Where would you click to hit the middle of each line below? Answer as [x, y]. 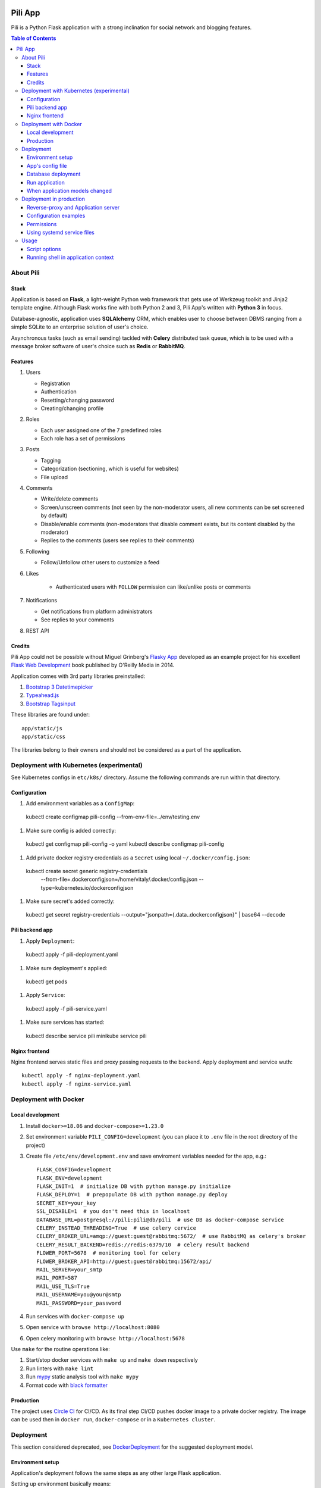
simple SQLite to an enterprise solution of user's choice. [80, 327]
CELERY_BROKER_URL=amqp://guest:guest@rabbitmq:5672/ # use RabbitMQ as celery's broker [171, 1236]
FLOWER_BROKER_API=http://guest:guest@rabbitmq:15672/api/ [124, 1261]
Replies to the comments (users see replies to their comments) [117, 540]
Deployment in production [53, 199]
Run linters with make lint [60, 1368]
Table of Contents [34, 38]
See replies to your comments [77, 620]
